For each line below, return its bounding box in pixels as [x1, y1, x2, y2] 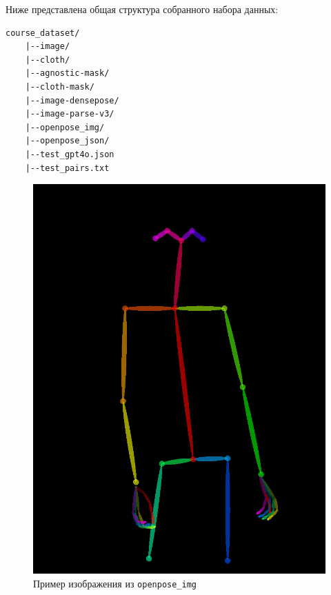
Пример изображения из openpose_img [33, 576, 197, 591]
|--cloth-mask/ [25, 81, 94, 92]
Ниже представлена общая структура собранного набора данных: [6, 2, 279, 16]
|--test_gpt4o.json [25, 149, 114, 159]
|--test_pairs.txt [25, 163, 110, 173]
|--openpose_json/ [25, 136, 110, 146]
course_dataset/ [6, 28, 80, 38]
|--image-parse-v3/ [25, 109, 114, 119]
